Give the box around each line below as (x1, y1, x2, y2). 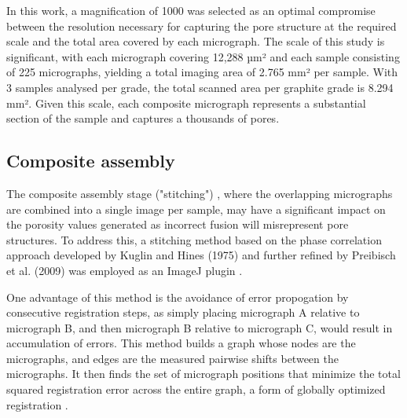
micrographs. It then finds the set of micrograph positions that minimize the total (6, 365, 401, 382)
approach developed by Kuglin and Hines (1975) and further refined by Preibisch (6, 247, 396, 263)
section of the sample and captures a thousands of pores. (6, 110, 280, 126)
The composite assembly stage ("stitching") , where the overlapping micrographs (6, 185, 393, 201)
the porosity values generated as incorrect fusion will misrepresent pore (6, 216, 349, 233)
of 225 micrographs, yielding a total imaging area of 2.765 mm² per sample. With (6, 64, 398, 80)
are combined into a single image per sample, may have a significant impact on (6, 200, 386, 217)
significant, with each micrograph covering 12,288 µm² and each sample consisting (6, 48, 400, 64)
